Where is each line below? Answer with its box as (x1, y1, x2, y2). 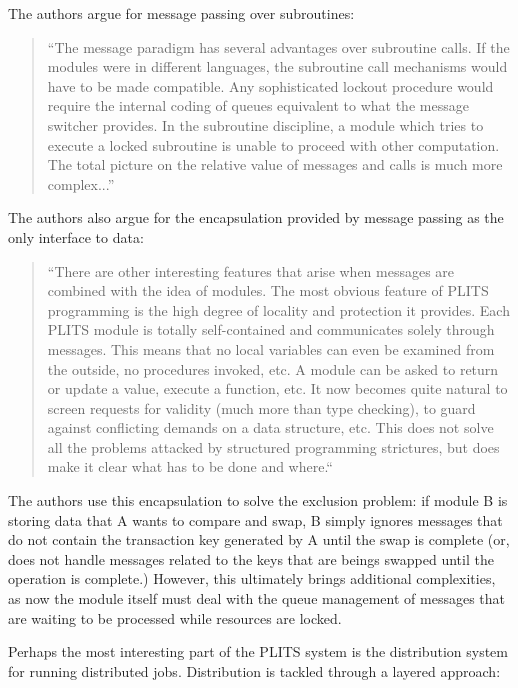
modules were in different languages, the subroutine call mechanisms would (47, 56, 508, 77)
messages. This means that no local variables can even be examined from (47, 338, 495, 359)
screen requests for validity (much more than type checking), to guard (47, 397, 476, 418)
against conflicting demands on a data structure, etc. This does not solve (47, 417, 494, 438)
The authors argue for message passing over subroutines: (8, 3, 355, 23)
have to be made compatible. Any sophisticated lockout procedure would (47, 75, 494, 96)
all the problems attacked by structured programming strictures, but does (47, 436, 500, 457)
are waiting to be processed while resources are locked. (8, 607, 342, 628)
